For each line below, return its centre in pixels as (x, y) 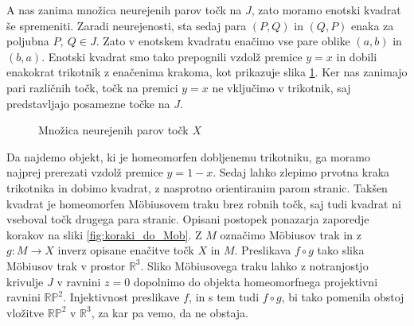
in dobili (357, 56)
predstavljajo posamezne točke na (88, 103)
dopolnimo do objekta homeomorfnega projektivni (256, 281)
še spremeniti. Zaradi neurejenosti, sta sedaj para (127, 25)
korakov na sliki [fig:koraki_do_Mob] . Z (104, 234)
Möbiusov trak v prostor (66, 265)
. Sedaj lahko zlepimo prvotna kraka (301, 172)
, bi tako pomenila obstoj (343, 297)
